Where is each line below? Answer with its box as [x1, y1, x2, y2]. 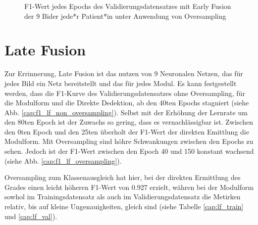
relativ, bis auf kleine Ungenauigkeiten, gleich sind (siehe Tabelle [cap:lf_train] [4, 201, 244, 212]
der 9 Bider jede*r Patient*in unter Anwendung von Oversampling [24, 10, 226, 21]
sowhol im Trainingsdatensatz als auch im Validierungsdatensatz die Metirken [4, 191, 241, 202]
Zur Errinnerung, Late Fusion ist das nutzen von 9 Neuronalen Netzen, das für [4, 68, 243, 79]
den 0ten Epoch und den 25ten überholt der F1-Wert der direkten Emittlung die [4, 126, 249, 136]
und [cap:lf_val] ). [4, 211, 57, 221]
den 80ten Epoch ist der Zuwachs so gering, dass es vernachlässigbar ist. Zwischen [4, 117, 253, 127]
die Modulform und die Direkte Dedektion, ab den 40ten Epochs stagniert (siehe [4, 97, 249, 108]
